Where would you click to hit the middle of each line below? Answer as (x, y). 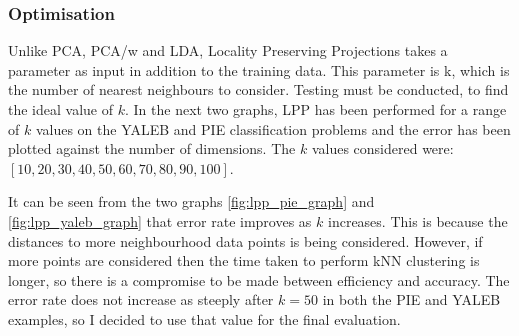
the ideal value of (60, 109)
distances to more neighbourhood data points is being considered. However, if (245, 240)
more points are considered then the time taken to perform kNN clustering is (244, 260)
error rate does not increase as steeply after (141, 299)
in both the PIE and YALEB (411, 299)
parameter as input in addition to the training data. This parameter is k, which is (259, 69)
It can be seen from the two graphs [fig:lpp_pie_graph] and (191, 201)
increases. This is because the (418, 220)
